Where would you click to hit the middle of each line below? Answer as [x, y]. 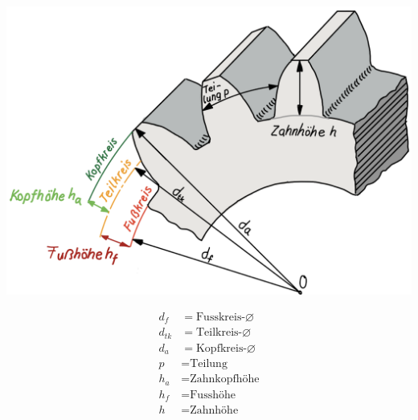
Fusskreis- [221, 317]
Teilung [209, 364]
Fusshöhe [213, 395]
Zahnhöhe [214, 411]
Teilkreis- [219, 333]
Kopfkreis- [221, 348]
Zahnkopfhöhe [225, 379]
